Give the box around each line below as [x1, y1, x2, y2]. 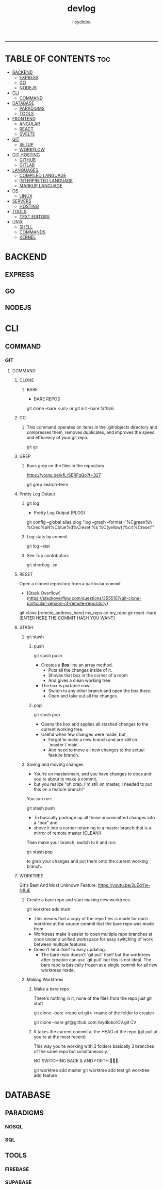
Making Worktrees [26, 976, 64, 983]
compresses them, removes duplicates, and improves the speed [26, 429, 155, 435]
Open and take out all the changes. [48, 693, 118, 699]
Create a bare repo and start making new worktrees [26, 897, 130, 903]
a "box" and [33, 820, 58, 826]
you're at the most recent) [33, 1034, 86, 1040]
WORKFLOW [19, 147, 45, 152]
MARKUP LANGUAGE [19, 182, 63, 188]
